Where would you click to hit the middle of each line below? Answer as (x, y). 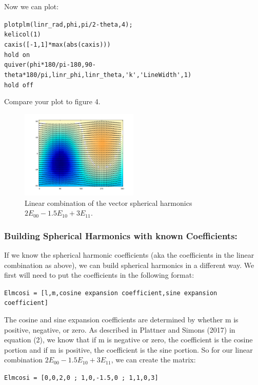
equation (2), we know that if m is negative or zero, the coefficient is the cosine (128, 340)
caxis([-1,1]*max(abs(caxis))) (57, 44)
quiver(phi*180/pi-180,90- (50, 65)
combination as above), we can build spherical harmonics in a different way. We (129, 265)
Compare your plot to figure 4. (52, 101)
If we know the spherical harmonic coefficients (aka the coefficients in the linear (129, 254)
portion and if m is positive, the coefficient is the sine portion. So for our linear (128, 349)
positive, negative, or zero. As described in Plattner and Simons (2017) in (120, 329)
